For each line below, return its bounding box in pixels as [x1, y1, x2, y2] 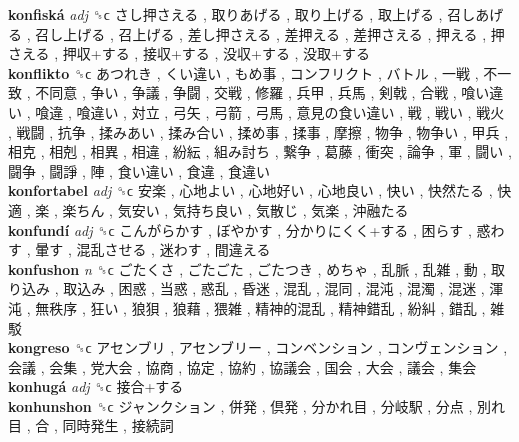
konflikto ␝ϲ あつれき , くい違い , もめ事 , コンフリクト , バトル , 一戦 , [8, 62, 479, 83]
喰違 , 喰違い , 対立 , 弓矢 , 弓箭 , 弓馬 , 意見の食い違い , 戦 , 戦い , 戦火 [35, 101, 505, 122]
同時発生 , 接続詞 [62, 415, 174, 436]
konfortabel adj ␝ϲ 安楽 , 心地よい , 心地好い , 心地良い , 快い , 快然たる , [8, 180, 493, 201]
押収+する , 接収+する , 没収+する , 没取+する [62, 43, 371, 64]
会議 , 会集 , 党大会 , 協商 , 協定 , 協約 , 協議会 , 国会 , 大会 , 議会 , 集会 [8, 356, 477, 377]
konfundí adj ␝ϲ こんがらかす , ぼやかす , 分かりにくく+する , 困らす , [8, 219, 472, 240]
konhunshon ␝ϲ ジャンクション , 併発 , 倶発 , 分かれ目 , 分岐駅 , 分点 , [8, 395, 473, 416]
